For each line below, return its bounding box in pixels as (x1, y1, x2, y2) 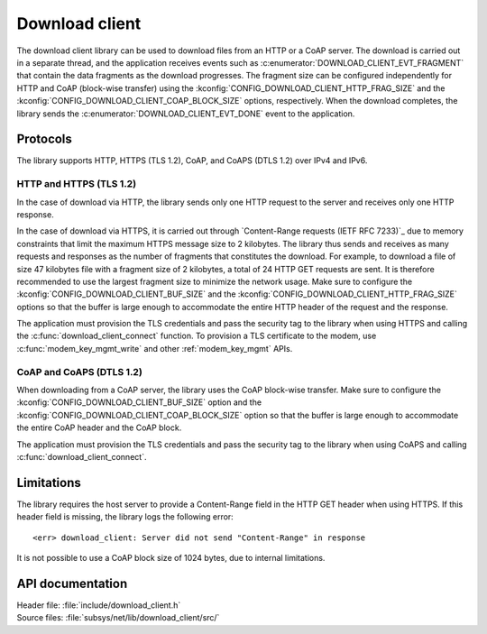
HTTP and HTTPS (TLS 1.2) (16, 178, 137, 190)
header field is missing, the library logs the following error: (16, 511, 234, 522)
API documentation (16, 575, 128, 591)
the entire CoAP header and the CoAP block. (16, 422, 182, 433)
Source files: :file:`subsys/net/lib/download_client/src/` (16, 612, 220, 623)
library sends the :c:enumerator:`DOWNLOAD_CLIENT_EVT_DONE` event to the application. (16, 108, 355, 119)
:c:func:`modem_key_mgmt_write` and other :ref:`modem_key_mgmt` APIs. (16, 343, 293, 354)
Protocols (16, 132, 72, 147)
